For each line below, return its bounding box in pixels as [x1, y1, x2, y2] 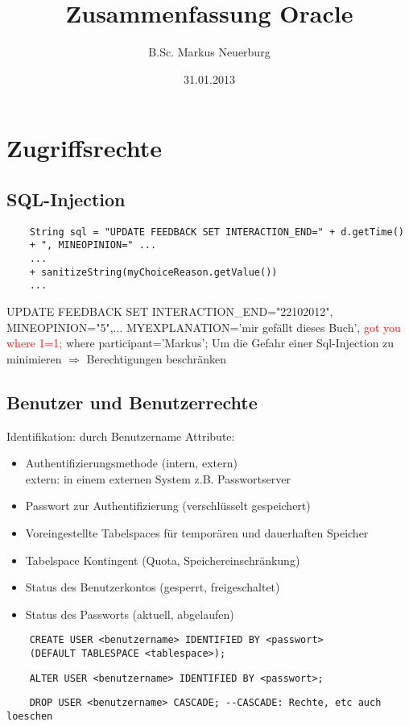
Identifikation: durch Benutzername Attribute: [6, 427, 235, 444]
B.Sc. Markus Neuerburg [148, 44, 271, 60]
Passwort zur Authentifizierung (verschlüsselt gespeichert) [25, 497, 311, 514]
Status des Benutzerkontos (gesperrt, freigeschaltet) [25, 579, 280, 595]
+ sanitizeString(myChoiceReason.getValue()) [29, 266, 278, 278]
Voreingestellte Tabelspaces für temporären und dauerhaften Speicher [25, 524, 369, 541]
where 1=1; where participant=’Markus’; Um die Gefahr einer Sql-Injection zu [6, 334, 395, 351]
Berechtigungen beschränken [86, 350, 226, 367]
